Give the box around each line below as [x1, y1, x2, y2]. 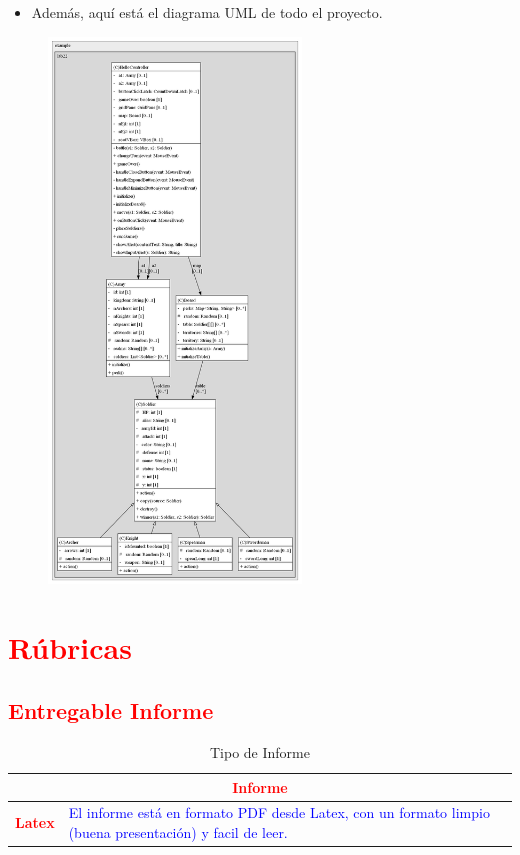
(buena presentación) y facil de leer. [68, 822, 288, 843]
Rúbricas [8, 626, 132, 667]
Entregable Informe [8, 695, 214, 726]
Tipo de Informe [210, 742, 310, 763]
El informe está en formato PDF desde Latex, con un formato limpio [68, 802, 490, 823]
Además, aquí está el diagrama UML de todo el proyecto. [31, 2, 383, 22]
